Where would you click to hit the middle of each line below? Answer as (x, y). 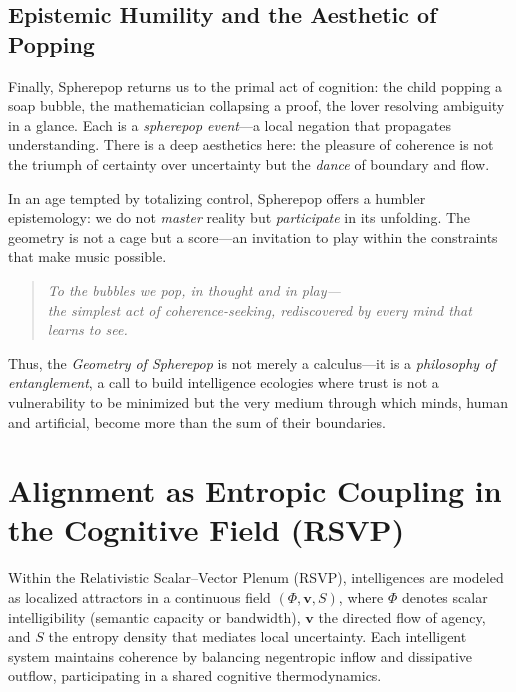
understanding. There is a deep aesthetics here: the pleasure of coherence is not (251, 144)
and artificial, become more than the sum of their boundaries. (197, 421)
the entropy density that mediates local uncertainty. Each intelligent (257, 636)
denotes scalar (444, 597)
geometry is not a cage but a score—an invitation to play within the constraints (253, 236)
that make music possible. (87, 256)
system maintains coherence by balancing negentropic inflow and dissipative (240, 655)
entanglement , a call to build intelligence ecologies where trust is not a (223, 382)
